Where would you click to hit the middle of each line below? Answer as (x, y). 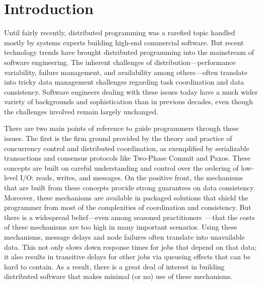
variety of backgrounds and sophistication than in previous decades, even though (129, 101)
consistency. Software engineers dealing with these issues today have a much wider (131, 91)
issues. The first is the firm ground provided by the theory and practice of (118, 138)
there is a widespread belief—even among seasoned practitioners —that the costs (129, 217)
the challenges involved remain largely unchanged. (81, 111)
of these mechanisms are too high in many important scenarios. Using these (121, 227)
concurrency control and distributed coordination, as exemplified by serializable (127, 148)
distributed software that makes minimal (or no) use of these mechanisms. (118, 276)
